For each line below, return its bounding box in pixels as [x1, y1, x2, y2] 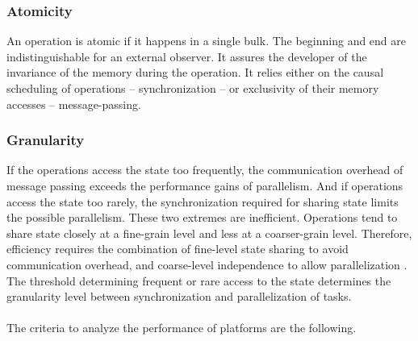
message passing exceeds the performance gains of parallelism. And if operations [6, 177, 403, 193]
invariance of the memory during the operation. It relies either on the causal [6, 64, 384, 81]
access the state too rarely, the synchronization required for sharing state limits [6, 193, 399, 210]
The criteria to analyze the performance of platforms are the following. [6, 319, 357, 336]
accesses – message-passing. [6, 95, 141, 112]
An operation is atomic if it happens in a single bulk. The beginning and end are [6, 32, 407, 49]
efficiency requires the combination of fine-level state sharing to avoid [6, 240, 349, 257]
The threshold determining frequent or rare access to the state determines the [6, 272, 391, 289]
